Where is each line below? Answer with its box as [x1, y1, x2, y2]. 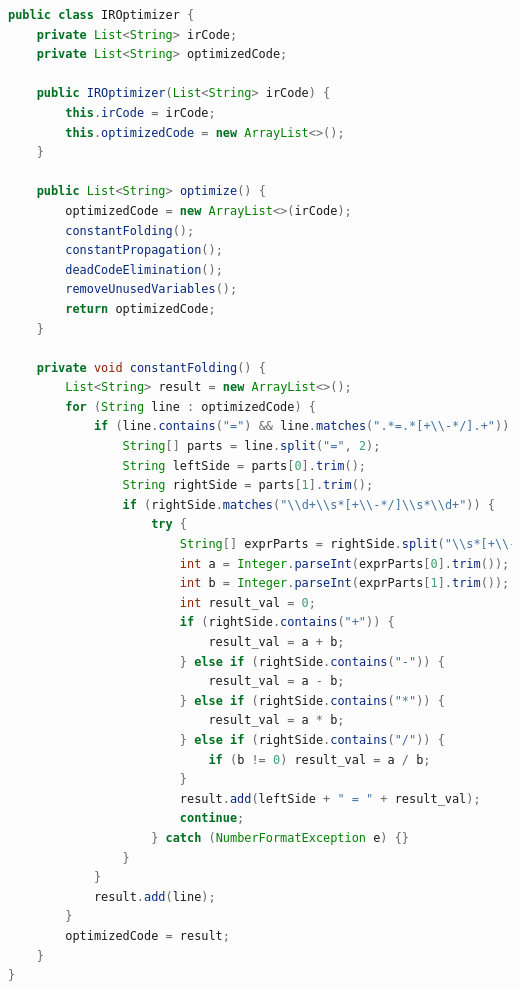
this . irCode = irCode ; [65, 105, 216, 120]
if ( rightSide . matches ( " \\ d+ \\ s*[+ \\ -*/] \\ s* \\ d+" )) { [122, 497, 496, 512]
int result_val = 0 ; [179, 595, 316, 610]
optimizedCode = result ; [65, 928, 230, 943]
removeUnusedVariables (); [65, 282, 238, 297]
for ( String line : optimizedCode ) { [65, 399, 316, 414]
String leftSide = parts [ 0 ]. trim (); [122, 458, 367, 473]
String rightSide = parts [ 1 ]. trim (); [122, 478, 374, 493]
